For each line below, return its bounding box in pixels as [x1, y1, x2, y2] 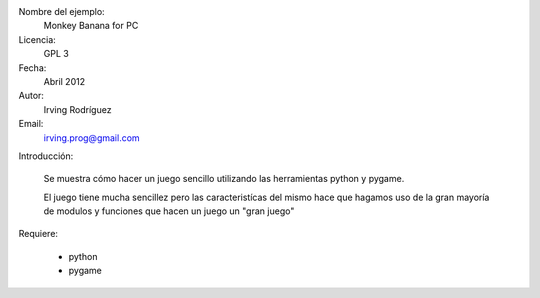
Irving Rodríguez [43, 103, 112, 115]
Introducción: [18, 150, 74, 162]
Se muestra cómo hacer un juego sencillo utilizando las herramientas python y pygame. [43, 173, 405, 185]
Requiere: [18, 228, 59, 240]
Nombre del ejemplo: [18, 6, 105, 17]
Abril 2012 [43, 75, 85, 87]
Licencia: [18, 33, 57, 45]
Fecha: [18, 61, 47, 74]
